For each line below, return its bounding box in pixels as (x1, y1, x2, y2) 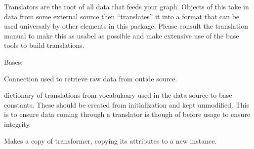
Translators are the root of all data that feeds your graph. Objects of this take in (4, 1, 249, 11)
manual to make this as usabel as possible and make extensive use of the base (4, 30, 239, 40)
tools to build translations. (4, 40, 85, 50)
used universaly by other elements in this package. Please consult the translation (4, 21, 248, 31)
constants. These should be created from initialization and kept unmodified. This (4, 99, 249, 110)
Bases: (4, 56, 23, 67)
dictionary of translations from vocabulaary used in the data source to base (4, 90, 232, 100)
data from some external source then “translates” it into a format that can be (4, 11, 240, 21)
